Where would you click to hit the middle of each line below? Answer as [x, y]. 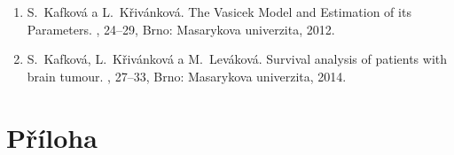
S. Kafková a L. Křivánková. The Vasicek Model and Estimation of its [219, 12]
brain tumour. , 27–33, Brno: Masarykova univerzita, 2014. [187, 76]
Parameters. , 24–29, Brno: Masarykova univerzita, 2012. [181, 29]
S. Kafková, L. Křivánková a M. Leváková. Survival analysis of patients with [237, 59]
